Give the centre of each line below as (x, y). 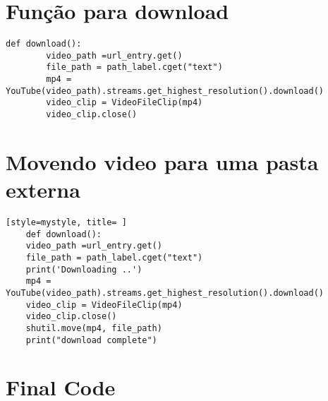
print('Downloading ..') (84, 269)
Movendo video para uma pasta (162, 161)
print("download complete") (91, 340)
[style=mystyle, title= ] (66, 223)
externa (43, 190)
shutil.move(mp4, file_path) (94, 328)
